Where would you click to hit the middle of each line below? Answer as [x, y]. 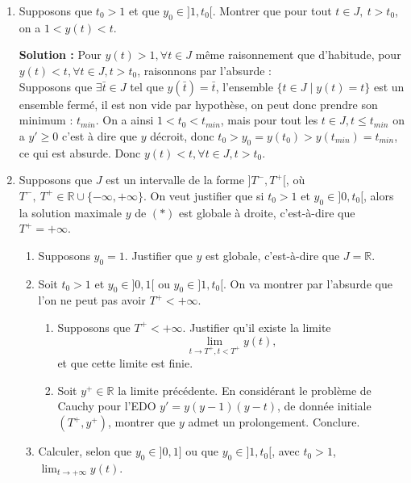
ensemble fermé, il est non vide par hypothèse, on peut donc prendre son [198, 104]
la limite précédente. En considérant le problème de [245, 390]
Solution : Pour [60, 55]
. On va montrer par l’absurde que [308, 283]
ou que [202, 451]
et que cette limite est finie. [125, 363]
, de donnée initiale [324, 406]
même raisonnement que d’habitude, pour [298, 55]
